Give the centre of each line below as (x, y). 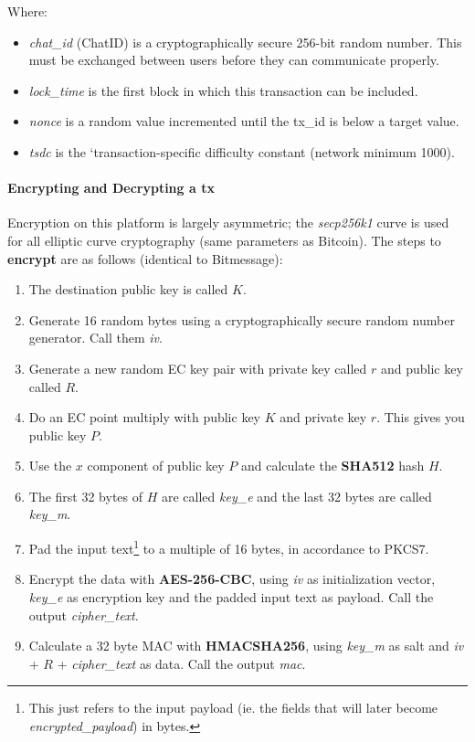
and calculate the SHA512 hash (332, 466)
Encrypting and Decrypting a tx (111, 188)
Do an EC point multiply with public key (144, 417)
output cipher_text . (84, 615)
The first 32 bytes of (86, 496)
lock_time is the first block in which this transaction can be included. (223, 90)
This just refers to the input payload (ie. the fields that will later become (233, 708)
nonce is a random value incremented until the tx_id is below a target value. (244, 121)
